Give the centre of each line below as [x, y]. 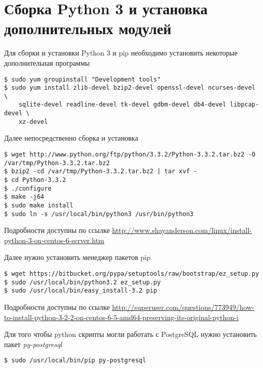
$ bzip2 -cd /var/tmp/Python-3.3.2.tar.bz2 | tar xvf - [101, 172]
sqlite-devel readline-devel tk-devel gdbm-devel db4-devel [122, 105]
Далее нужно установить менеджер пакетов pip [77, 257]
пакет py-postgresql [33, 344]
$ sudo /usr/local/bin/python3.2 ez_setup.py [82, 282]
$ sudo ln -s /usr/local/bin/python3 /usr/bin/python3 [99, 214]
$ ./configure [28, 188]
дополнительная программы [47, 62]
